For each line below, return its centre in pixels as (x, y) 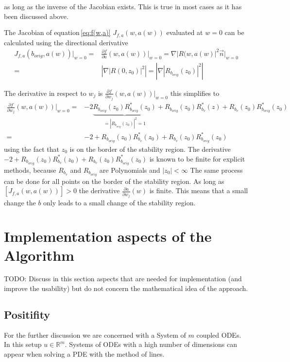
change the (20, 203)
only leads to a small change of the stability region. (119, 203)
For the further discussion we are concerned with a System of (95, 335)
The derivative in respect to (45, 93)
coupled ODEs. (219, 335)
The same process (216, 170)
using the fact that (32, 149)
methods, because (30, 170)
